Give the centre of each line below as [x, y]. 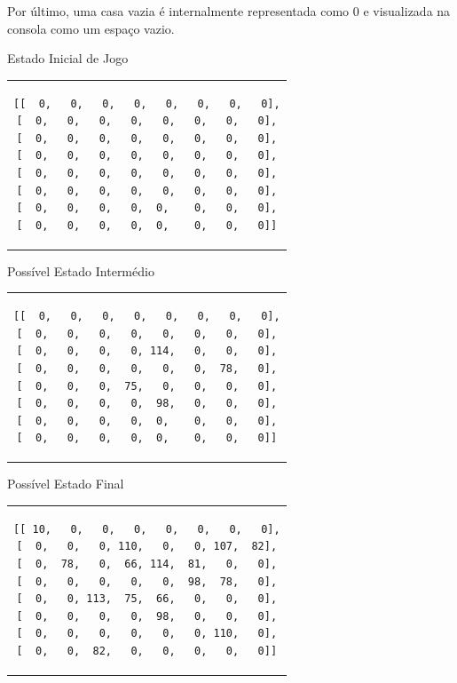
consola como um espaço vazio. [91, 28]
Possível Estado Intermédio [81, 270]
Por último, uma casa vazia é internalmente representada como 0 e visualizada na [229, 11]
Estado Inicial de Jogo [68, 58]
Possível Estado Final [66, 484]
